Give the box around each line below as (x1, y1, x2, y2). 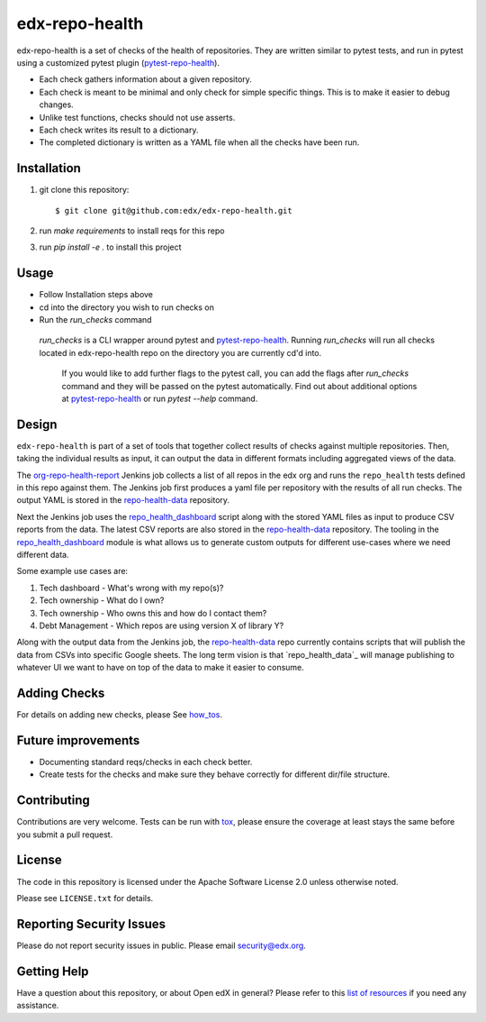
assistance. (16, 1000, 59, 1011)
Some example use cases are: (16, 566, 129, 577)
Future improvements (16, 733, 140, 748)
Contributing (16, 793, 90, 808)
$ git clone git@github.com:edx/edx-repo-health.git (55, 205, 292, 215)
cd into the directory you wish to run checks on (39, 302, 215, 313)
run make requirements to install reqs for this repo (39, 225, 225, 236)
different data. (16, 550, 69, 561)
